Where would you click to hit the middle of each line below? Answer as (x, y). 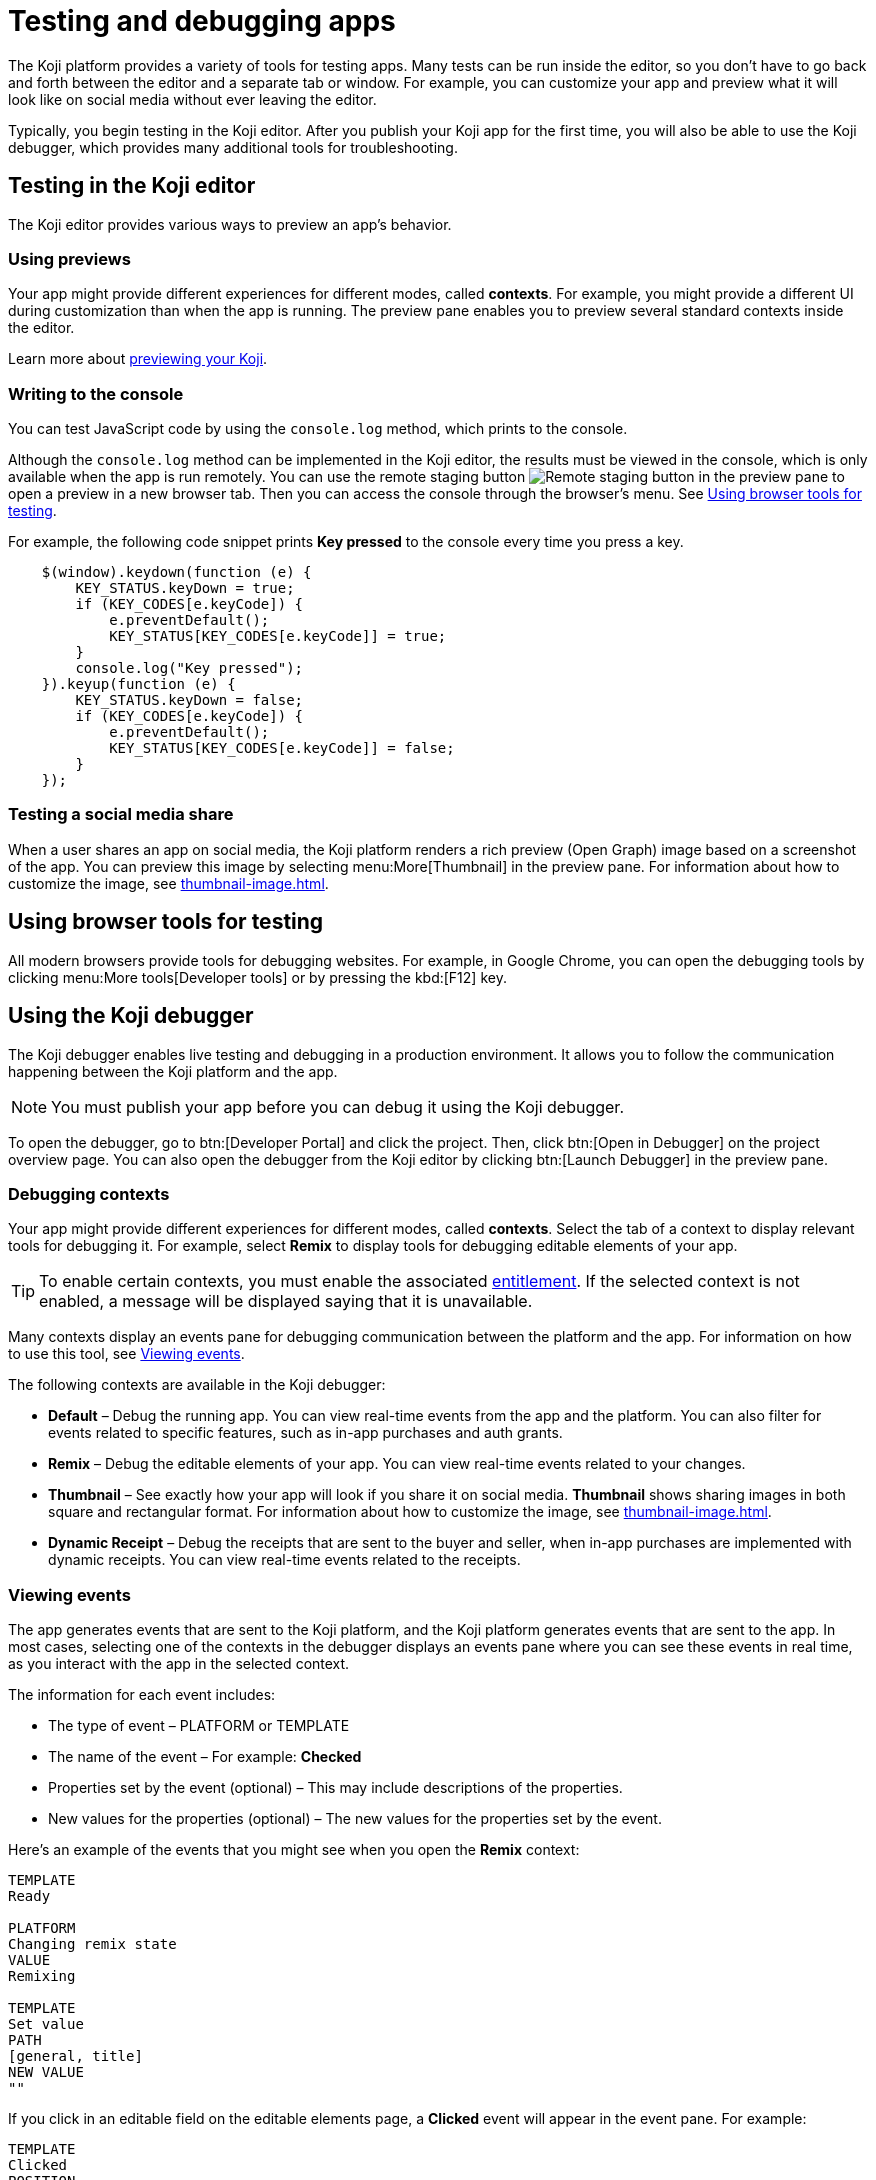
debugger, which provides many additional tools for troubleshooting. (233, 147)
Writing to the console (96, 393)
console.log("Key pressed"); (189, 668)
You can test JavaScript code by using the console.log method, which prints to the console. (318, 429)
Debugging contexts (89, 1193)
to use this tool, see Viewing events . (126, 1354)
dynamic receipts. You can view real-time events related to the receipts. (284, 1560)
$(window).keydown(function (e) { (176, 572)
